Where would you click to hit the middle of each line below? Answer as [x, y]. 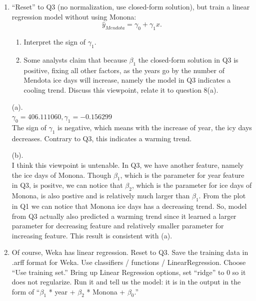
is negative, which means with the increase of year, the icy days [154, 127]
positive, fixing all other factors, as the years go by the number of [124, 70]
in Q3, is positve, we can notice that [67, 185]
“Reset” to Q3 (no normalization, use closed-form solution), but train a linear [131, 7]
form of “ [26, 291]
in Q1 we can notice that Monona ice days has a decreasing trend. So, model [129, 206]
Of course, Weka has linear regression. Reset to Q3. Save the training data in [130, 252]
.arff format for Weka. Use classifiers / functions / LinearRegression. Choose [129, 262]
